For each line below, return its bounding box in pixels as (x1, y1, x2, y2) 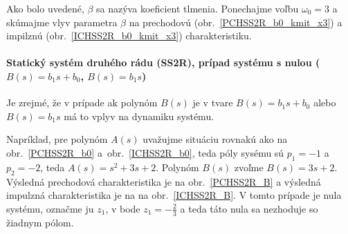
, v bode (105, 201, 140, 215)
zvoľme (234, 159, 264, 174)
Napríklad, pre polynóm (6, 132, 108, 146)
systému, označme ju (6, 201, 94, 215)
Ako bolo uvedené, (6, 1, 84, 15)
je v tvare (192, 95, 233, 110)
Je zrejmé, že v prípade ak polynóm (6, 95, 158, 110)
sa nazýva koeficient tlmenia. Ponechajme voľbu (96, 1, 299, 15)
